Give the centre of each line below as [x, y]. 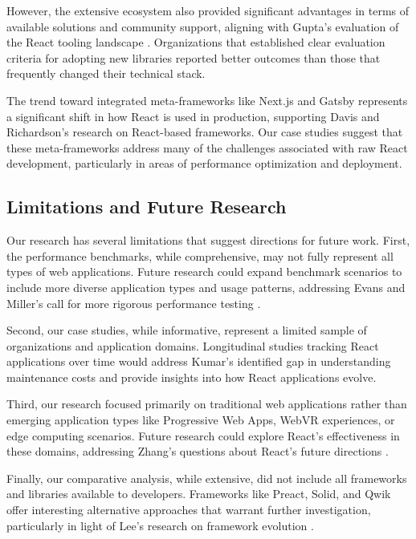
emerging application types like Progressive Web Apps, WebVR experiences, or [201, 420]
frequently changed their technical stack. [106, 73]
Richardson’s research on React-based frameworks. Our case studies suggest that [205, 132]
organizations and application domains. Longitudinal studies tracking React [193, 345]
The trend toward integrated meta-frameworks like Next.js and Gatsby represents [207, 100]
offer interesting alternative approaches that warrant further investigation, [189, 510]
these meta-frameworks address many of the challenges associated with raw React [207, 147]
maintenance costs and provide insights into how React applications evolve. [192, 377]
